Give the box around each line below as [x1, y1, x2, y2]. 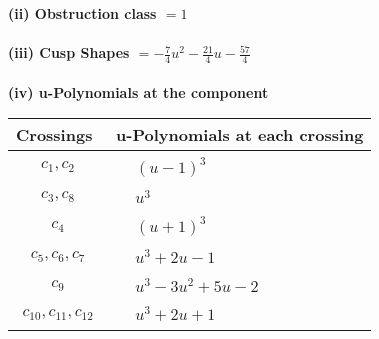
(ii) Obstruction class [8, 3, 157, 23]
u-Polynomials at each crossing [116, 123, 364, 147]
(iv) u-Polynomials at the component [8, 81, 269, 102]
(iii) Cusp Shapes [8, 42, 130, 63]
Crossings [16, 123, 93, 147]
